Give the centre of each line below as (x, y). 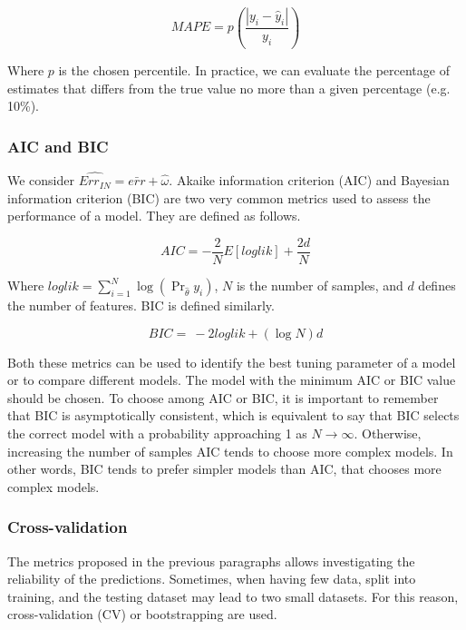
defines (437, 285)
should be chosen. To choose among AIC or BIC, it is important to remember (223, 397)
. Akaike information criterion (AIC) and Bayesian (309, 180)
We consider (41, 180)
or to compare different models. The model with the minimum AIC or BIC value (232, 380)
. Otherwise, (388, 433)
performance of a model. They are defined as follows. (154, 216)
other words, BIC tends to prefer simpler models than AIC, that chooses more (224, 469)
